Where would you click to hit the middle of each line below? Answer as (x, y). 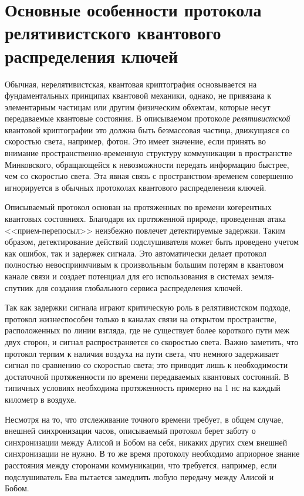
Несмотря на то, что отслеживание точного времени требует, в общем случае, (144, 419)
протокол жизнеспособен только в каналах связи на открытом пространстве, (141, 318)
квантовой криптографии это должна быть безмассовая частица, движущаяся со (147, 129)
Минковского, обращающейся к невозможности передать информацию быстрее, (147, 164)
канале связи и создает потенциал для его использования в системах (127, 276)
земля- (263, 276)
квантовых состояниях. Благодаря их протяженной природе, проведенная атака (145, 219)
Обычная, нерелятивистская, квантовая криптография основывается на (131, 84)
